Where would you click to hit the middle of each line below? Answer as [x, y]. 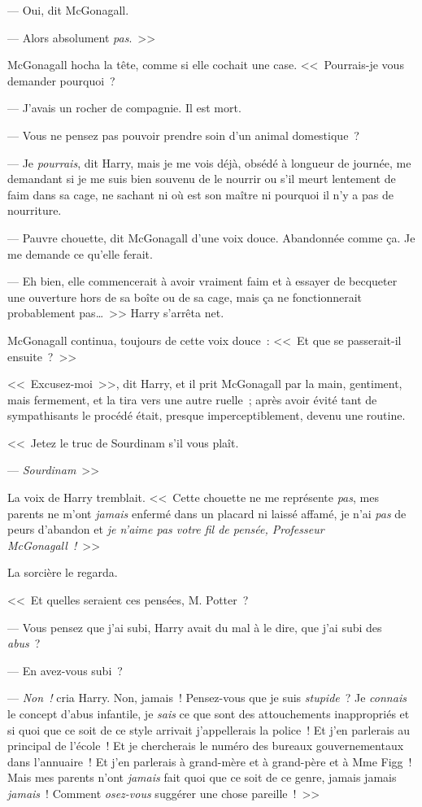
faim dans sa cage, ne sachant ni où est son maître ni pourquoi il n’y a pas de [200, 194]
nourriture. [35, 210]
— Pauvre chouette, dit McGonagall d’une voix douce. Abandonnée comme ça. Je [211, 237]
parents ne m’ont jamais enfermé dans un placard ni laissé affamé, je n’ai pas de [207, 513]
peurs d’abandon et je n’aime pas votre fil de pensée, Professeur [166, 529]
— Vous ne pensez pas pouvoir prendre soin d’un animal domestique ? [183, 135]
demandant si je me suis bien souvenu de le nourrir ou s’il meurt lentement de [202, 179]
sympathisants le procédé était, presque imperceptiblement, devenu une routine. [207, 415]
